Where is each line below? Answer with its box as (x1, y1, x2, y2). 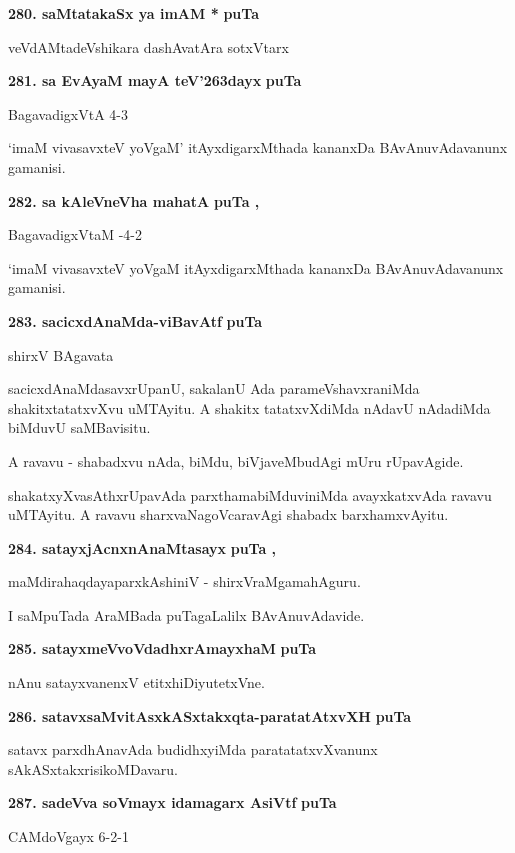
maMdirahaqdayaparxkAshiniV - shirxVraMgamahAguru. (8, 571, 361, 592)
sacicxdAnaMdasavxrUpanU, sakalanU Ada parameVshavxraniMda (8, 378, 420, 399)
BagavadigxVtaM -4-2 (8, 224, 142, 245)
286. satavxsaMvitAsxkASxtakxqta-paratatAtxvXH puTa (8, 705, 412, 726)
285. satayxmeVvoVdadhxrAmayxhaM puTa (8, 638, 317, 659)
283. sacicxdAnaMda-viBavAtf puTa (8, 310, 263, 331)
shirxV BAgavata (8, 344, 114, 365)
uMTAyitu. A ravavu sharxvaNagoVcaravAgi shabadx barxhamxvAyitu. (8, 504, 449, 525)
